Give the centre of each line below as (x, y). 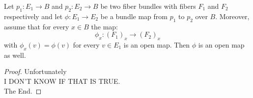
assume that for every (37, 26)
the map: (104, 26)
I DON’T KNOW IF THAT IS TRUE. (62, 81)
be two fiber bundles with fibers (148, 6)
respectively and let (33, 16)
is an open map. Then (157, 44)
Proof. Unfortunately (35, 71)
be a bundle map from (134, 16)
